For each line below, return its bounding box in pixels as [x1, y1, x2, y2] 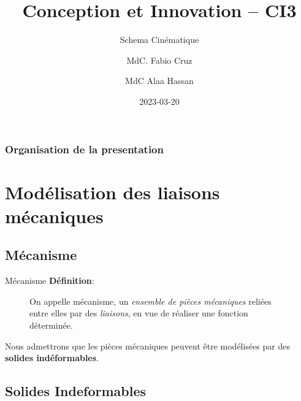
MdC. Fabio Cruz [126, 53, 192, 66]
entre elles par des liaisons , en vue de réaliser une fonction [29, 307, 248, 319]
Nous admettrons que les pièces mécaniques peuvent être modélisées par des [5, 339, 290, 352]
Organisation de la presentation [5, 141, 164, 156]
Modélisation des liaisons [5, 179, 220, 204]
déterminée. [29, 318, 73, 331]
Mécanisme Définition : [5, 274, 94, 287]
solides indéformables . [5, 351, 99, 364]
